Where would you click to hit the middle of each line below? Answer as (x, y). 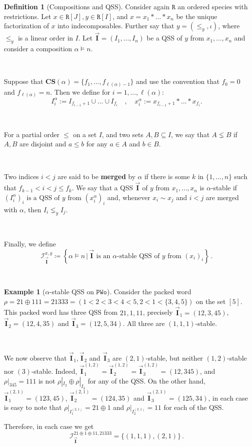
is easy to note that (33, 407)
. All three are (144, 323)
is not (47, 380)
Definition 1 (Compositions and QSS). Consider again (87, 6)
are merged (223, 197)
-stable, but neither (174, 357)
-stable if (224, 188)
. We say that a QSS (102, 188)
